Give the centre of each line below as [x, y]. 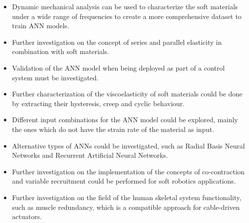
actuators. [27, 216]
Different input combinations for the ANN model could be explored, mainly [125, 120]
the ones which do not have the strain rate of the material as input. [113, 129]
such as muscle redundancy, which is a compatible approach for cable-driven [126, 207]
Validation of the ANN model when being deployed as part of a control [118, 67]
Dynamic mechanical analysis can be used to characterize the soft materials [125, 6]
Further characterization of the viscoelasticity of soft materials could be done [127, 94]
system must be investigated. [55, 77]
